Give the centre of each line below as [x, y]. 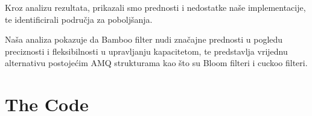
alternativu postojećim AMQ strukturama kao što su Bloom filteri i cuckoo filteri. [156, 63]
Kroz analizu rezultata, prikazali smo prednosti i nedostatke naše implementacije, [155, 7]
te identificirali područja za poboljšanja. [79, 19]
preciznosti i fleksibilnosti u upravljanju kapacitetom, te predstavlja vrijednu [146, 51]
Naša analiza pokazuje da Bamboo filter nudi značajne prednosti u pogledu [144, 39]
